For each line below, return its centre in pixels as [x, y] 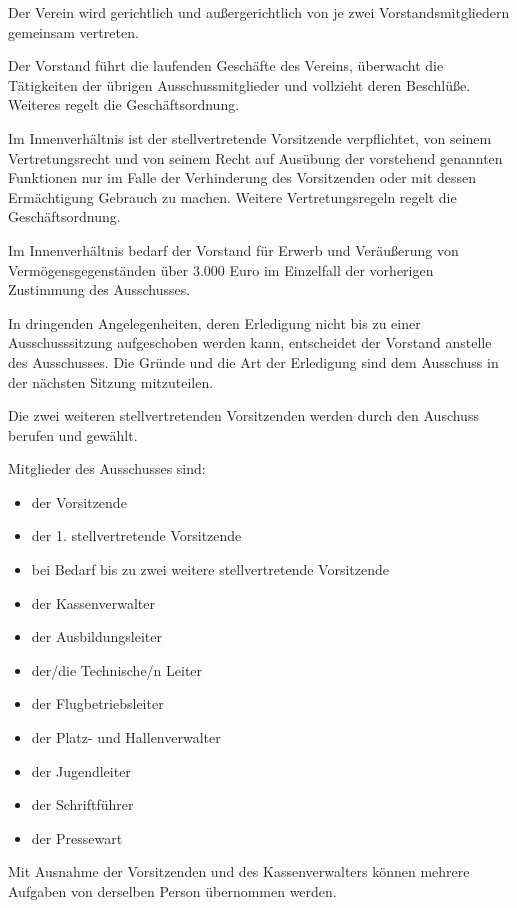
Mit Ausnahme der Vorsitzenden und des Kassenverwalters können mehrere [239, 871]
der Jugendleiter [81, 770]
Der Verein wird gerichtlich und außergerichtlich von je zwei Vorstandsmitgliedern [259, 12]
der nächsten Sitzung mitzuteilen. [111, 381]
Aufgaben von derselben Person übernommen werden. [172, 891]
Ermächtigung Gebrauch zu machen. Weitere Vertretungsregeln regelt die [232, 196]
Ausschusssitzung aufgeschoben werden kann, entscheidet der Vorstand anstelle [250, 342]
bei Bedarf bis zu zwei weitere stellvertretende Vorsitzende [210, 569]
